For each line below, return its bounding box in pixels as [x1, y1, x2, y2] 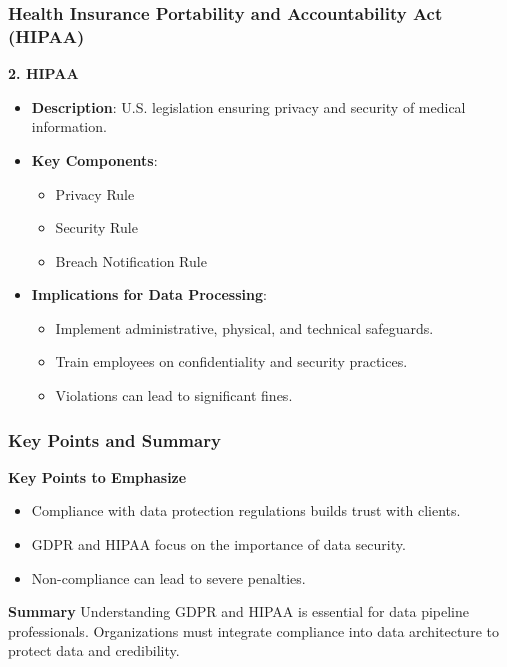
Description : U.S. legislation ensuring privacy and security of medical [31, 96, 466, 117]
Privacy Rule [55, 183, 135, 204]
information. [31, 116, 107, 137]
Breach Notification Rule [55, 250, 207, 271]
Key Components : [31, 149, 158, 170]
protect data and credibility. [8, 640, 180, 661]
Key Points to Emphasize [8, 466, 187, 487]
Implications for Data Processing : [31, 284, 267, 305]
